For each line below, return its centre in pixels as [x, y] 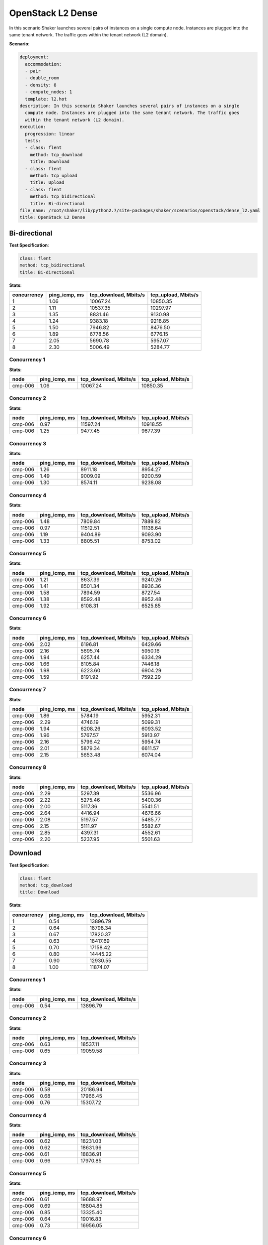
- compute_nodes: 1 [49, 92]
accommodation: [43, 64]
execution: [33, 127]
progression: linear [50, 134]
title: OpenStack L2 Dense [52, 217]
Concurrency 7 [28, 690]
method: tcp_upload [54, 175]
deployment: [34, 57]
